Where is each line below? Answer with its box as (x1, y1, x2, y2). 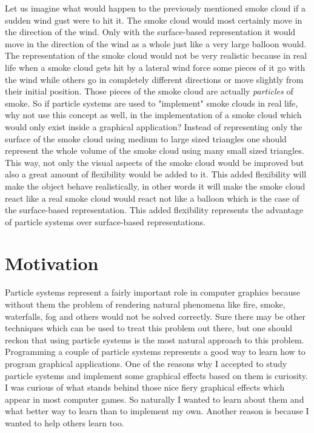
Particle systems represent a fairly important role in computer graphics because (5, 286, 301, 299)
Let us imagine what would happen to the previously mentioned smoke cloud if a (5, 2, 306, 14)
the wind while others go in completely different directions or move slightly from (5, 73, 304, 85)
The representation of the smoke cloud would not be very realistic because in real (5, 49, 307, 62)
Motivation (5, 251, 99, 276)
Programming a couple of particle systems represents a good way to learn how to (5, 345, 306, 358)
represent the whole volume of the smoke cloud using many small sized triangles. (5, 144, 304, 157)
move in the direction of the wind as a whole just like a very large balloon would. (5, 37, 307, 50)
